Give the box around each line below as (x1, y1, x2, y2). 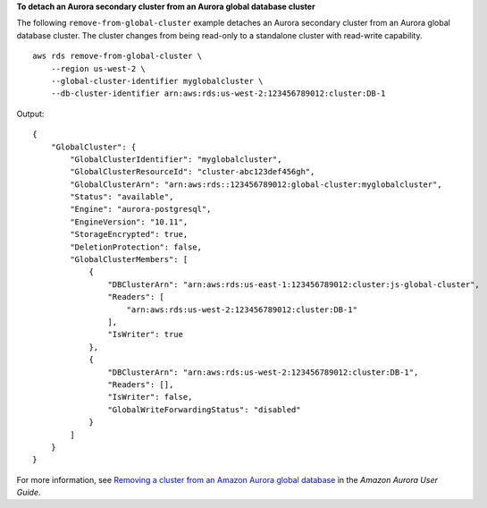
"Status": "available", (70, 192, 174, 202)
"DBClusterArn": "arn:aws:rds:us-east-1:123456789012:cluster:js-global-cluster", (107, 279, 480, 290)
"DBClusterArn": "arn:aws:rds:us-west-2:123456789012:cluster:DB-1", (107, 367, 419, 377)
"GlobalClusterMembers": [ (70, 255, 189, 265)
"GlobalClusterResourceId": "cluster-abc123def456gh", (70, 166, 315, 177)
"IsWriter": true (107, 329, 183, 340)
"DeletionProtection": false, (70, 241, 203, 252)
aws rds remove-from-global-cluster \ (32, 51, 203, 62)
